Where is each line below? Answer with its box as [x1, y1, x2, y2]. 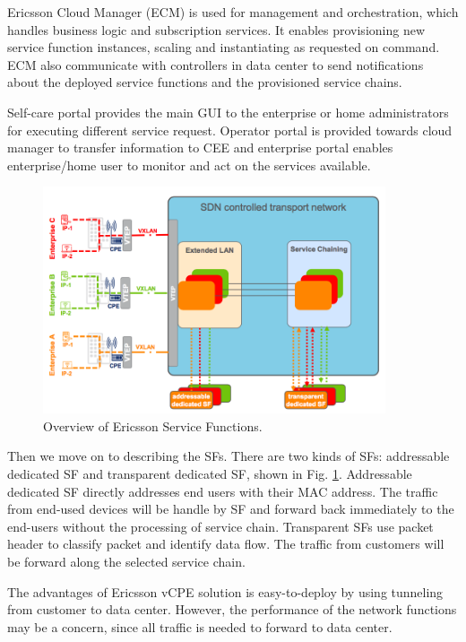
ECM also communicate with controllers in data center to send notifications [7, 55, 424, 74]
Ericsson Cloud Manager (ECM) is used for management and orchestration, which [7, 3, 459, 21]
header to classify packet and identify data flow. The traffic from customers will [7, 534, 444, 553]
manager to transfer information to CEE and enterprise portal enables [7, 138, 393, 157]
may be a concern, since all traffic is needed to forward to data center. [7, 617, 393, 636]
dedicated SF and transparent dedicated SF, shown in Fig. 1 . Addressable [7, 464, 412, 483]
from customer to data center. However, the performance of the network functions [7, 600, 457, 619]
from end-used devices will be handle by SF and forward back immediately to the [7, 499, 454, 518]
